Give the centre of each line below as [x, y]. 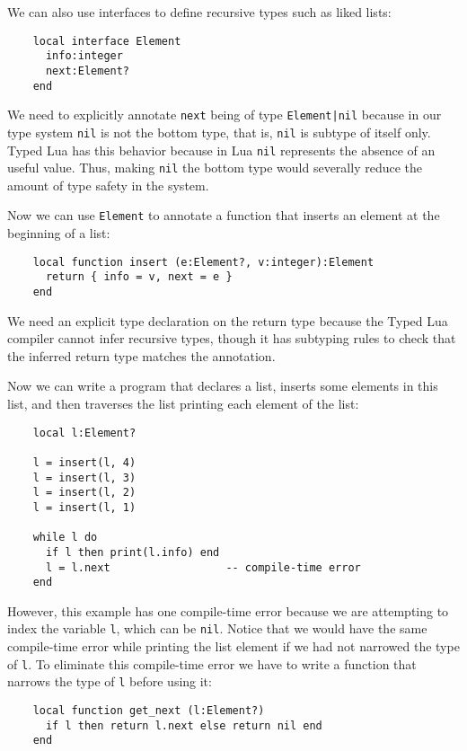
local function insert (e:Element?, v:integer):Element [203, 262]
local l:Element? [84, 433]
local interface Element [107, 41]
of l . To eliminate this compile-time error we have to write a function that [212, 663]
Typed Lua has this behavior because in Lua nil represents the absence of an [221, 150]
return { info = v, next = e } [139, 277]
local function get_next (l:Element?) [149, 711]
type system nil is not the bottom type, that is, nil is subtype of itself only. [219, 132]
